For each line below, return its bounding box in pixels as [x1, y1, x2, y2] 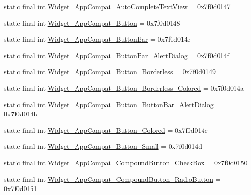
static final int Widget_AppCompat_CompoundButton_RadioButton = [4, 174, 221, 184]
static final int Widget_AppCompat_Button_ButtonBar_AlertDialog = [4, 99, 221, 109]
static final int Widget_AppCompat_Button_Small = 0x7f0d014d [4, 141, 203, 151]
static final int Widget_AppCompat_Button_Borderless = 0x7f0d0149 [4, 66, 216, 77]
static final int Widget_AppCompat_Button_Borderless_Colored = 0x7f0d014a [4, 82, 244, 93]
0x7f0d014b [4, 109, 38, 119]
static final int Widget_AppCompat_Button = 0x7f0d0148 [4, 17, 180, 28]
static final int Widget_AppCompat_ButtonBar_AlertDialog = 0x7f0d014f [4, 50, 229, 60]
